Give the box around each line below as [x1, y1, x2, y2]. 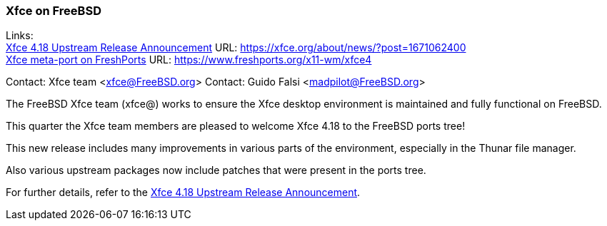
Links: [6, 29, 34, 42]
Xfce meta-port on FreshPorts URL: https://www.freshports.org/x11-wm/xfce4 [6, 53, 372, 66]
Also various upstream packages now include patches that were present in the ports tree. [6, 164, 426, 177]
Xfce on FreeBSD [6, 4, 101, 18]
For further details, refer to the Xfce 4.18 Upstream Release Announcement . [6, 186, 361, 199]
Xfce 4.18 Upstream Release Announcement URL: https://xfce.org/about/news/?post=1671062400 [6, 41, 466, 54]
